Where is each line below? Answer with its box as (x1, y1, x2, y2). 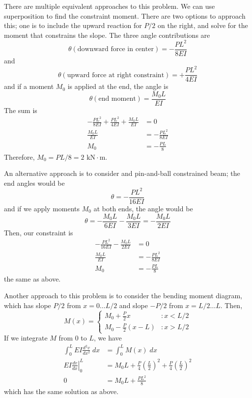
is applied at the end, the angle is (67, 81, 168, 91)
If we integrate (4, 333, 48, 343)
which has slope (4, 300, 51, 310)
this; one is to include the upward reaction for (4, 20, 142, 30)
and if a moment (4, 81, 54, 91)
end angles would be (4, 177, 65, 188)
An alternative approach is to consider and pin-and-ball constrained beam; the (4, 168, 240, 178)
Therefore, (4, 151, 35, 162)
